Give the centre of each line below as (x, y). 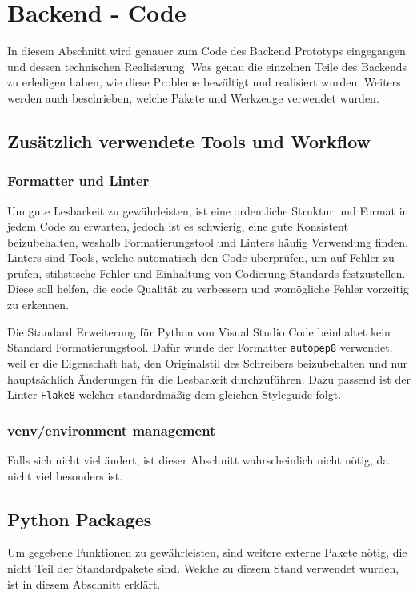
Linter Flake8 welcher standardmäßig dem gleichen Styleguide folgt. (174, 394)
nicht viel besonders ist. (65, 475)
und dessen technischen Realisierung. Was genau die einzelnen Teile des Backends (207, 66)
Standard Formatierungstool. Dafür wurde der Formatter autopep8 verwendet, (200, 347)
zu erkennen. (38, 305)
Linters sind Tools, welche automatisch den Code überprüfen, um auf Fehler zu (201, 257)
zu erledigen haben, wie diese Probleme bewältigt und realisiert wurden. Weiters (204, 82)
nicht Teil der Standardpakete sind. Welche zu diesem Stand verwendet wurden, (203, 567)
